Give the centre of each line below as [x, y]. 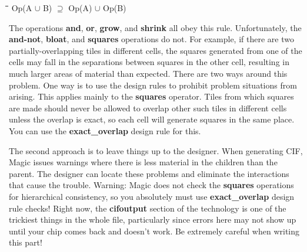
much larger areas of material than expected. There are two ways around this [148, 73]
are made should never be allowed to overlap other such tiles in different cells [148, 108]
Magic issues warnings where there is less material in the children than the [143, 162]
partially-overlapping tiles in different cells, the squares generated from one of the [156, 50]
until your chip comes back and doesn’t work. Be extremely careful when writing [154, 231]
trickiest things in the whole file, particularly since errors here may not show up [153, 219]
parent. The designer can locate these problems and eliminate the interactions [149, 173]
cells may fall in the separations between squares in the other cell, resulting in [149, 62]
